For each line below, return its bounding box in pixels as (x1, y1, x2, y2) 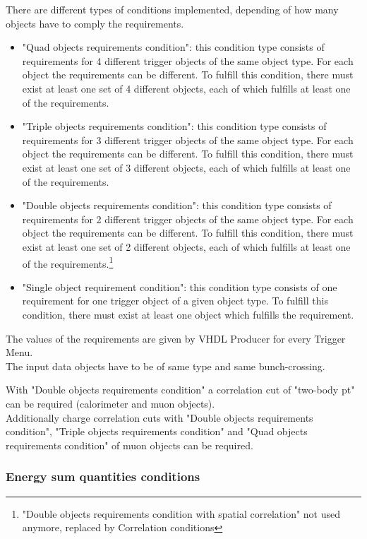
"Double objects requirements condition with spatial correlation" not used (22, 506, 341, 521)
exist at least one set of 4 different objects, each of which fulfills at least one (22, 81, 351, 95)
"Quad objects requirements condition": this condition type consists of (22, 40, 325, 54)
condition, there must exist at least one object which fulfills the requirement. (22, 307, 354, 321)
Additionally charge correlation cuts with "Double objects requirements (6, 410, 313, 425)
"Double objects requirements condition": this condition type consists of (22, 198, 332, 213)
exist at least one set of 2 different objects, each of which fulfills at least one (22, 239, 351, 254)
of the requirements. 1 (22, 254, 114, 271)
